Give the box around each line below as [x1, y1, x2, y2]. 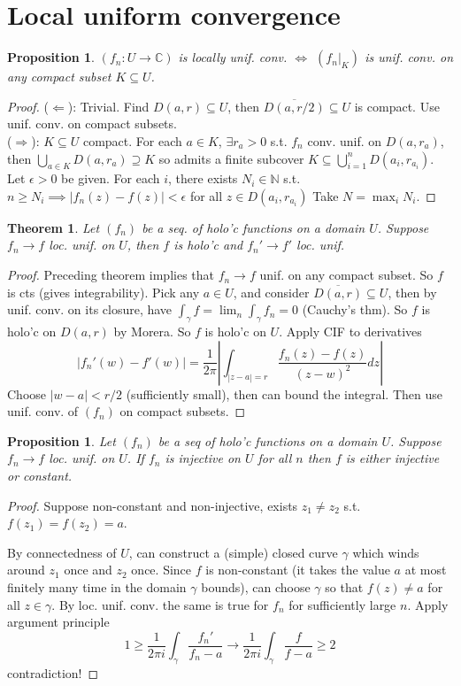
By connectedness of [7, 543, 117, 561]
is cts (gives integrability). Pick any [7, 282, 200, 301]
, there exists [168, 169, 238, 188]
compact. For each [82, 131, 182, 150]
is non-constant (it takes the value [205, 560, 390, 579]
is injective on [165, 449, 241, 467]
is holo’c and [173, 235, 243, 254]
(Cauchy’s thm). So [302, 300, 408, 319]
